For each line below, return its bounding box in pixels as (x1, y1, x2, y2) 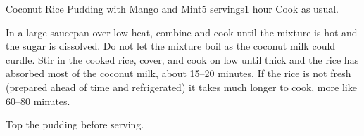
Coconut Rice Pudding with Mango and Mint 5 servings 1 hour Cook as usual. (6, 1, 339, 15)
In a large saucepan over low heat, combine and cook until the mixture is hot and (6, 25, 358, 39)
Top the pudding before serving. (6, 117, 144, 132)
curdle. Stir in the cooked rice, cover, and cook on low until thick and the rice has (6, 52, 359, 67)
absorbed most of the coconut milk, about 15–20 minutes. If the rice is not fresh (6, 66, 351, 81)
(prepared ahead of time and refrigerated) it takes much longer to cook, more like (6, 79, 357, 94)
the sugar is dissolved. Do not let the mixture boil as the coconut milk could (6, 39, 336, 53)
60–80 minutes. (6, 93, 70, 108)
